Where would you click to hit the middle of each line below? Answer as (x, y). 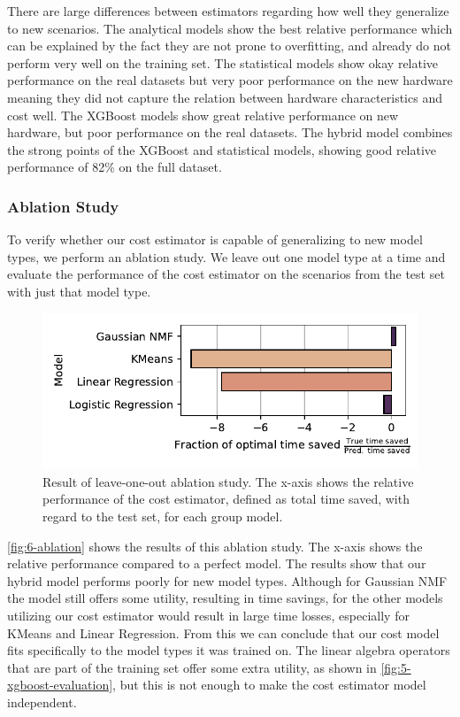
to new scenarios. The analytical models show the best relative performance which (230, 28)
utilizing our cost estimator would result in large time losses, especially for (208, 615)
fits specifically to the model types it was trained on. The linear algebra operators (229, 650)
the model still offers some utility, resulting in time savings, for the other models (225, 598)
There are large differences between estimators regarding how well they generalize (228, 11)
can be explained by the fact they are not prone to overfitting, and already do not (229, 46)
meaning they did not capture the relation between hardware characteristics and (225, 97)
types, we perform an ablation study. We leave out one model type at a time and (226, 256)
